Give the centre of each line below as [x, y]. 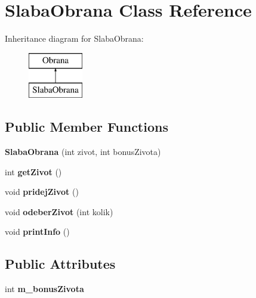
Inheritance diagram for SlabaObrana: [74, 38]
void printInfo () [37, 232]
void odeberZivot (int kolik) [59, 211]
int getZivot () [33, 171]
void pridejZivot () [42, 192]
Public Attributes [60, 264]
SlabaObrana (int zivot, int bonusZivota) [83, 152]
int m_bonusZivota [44, 289]
